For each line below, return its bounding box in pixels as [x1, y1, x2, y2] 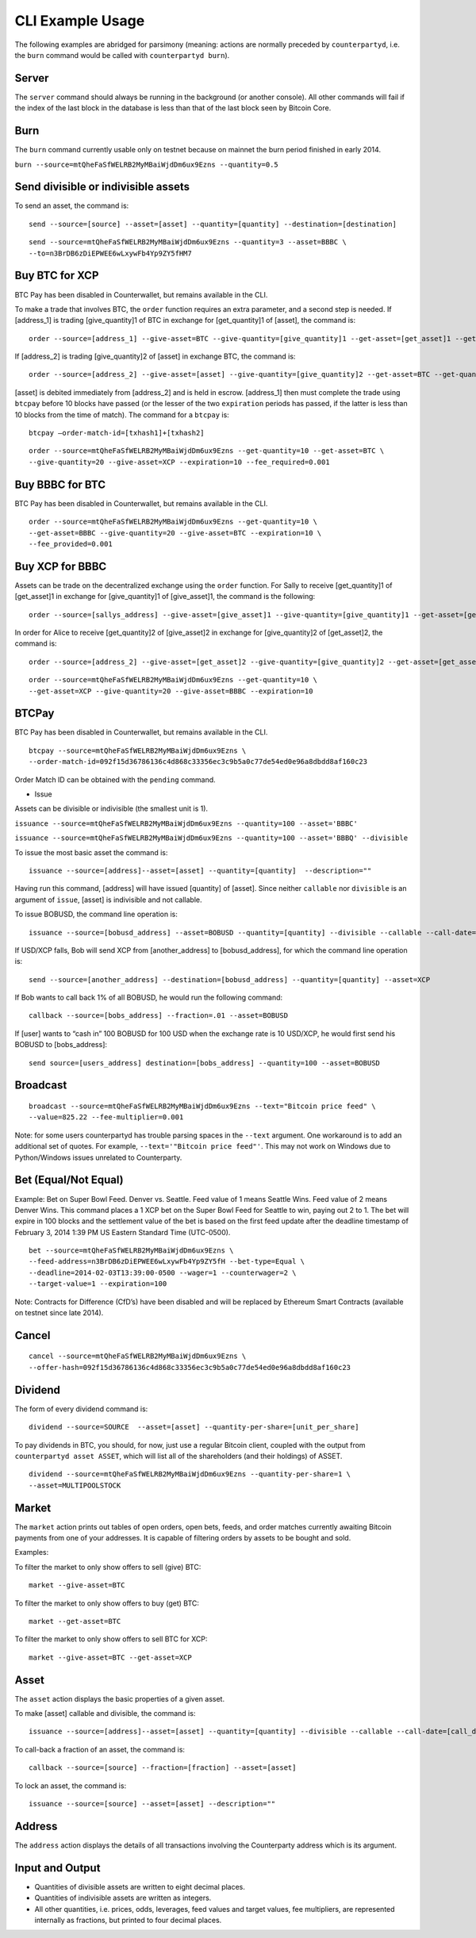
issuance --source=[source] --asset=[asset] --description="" [29, 1799, 276, 1808]
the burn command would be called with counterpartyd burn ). [14, 50, 230, 59]
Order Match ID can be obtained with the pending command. [14, 774, 216, 785]
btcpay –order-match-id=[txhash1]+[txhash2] [29, 428, 205, 438]
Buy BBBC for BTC [14, 478, 106, 491]
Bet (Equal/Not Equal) [14, 1173, 124, 1187]
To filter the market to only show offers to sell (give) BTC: [14, 1562, 202, 1572]
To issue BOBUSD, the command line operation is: [14, 909, 178, 919]
